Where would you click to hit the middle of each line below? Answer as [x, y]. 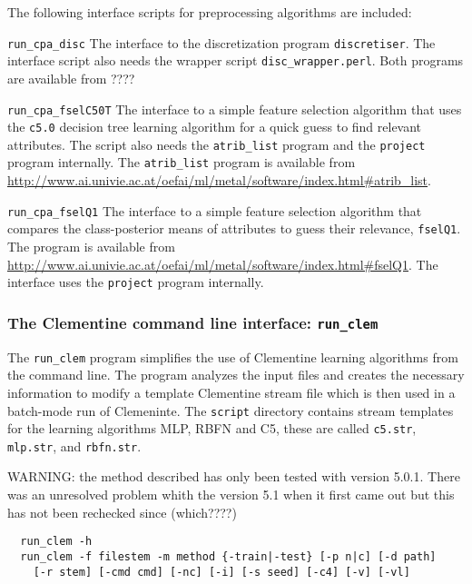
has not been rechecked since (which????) [122, 512]
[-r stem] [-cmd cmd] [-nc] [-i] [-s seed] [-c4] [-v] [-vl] [221, 572]
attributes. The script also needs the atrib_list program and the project [216, 144]
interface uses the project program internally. [136, 282]
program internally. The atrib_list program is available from [182, 162]
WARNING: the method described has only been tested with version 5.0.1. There [234, 476]
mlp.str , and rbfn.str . [74, 445]
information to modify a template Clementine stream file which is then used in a [231, 392]
